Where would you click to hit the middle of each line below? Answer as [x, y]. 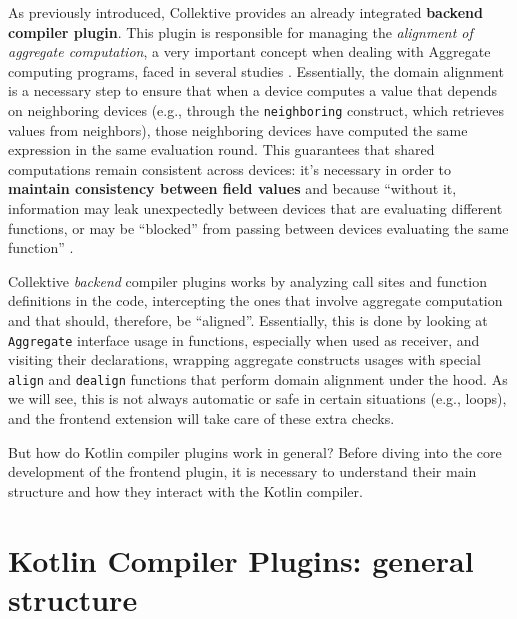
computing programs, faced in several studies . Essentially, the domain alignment [256, 70]
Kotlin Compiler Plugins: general [241, 559]
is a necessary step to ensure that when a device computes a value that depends [252, 90]
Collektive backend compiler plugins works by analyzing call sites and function [247, 280]
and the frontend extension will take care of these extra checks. [201, 418]
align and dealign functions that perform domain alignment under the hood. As [258, 378]
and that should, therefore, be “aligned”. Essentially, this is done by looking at [248, 319]
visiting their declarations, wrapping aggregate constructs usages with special [244, 359]
